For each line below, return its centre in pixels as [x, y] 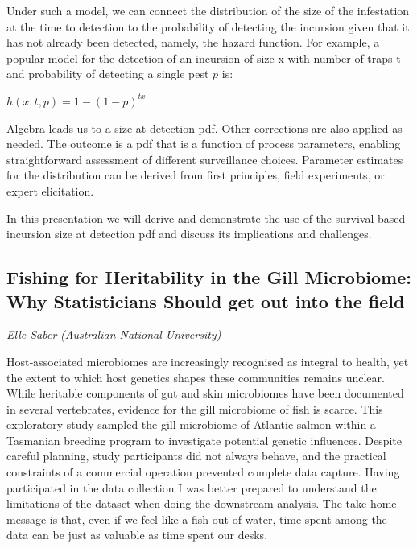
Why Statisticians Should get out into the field [206, 301]
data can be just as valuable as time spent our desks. [137, 535]
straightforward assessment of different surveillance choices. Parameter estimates [205, 159]
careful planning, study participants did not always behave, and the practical [196, 456]
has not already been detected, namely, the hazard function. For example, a [193, 42]
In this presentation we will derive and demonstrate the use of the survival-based [206, 218]
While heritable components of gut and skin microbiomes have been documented [205, 393]
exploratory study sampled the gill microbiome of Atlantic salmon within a [191, 424]
